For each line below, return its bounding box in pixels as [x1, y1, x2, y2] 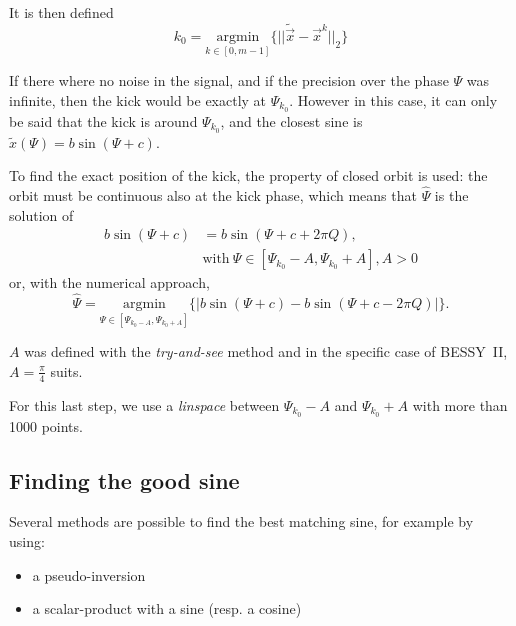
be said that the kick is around [9, 110, 198, 131]
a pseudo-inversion [32, 564, 146, 585]
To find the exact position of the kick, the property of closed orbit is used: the [9, 165, 488, 186]
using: [9, 530, 45, 551]
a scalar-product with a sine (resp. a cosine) [32, 598, 302, 619]
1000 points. [9, 415, 83, 436]
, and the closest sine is [220, 110, 363, 131]
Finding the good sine [9, 464, 240, 495]
